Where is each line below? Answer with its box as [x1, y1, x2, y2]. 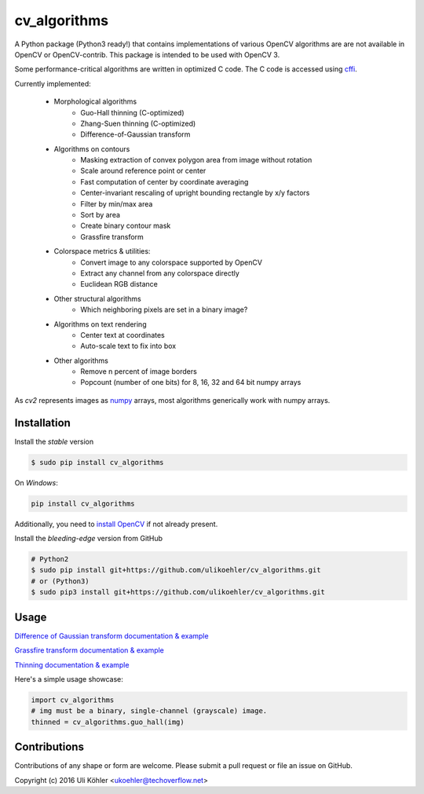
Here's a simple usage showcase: [14, 674, 123, 683]
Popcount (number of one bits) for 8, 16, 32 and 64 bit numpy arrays [80, 378, 302, 387]
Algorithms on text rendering [53, 319, 147, 329]
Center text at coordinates [80, 330, 165, 339]
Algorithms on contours [53, 144, 130, 153]
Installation [14, 416, 71, 430]
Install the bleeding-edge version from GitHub [14, 534, 163, 543]
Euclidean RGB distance [80, 280, 159, 289]
